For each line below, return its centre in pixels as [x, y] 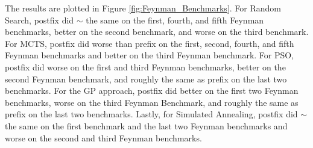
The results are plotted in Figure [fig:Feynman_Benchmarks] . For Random [143, 8]
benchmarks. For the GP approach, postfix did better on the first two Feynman [152, 91]
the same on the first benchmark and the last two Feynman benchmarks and [146, 125]
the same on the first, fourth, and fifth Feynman [175, 20]
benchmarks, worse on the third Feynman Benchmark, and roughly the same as [152, 102]
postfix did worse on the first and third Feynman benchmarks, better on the [145, 66]
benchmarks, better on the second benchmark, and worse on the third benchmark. [157, 32]
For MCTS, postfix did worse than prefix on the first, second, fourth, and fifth [150, 43]
